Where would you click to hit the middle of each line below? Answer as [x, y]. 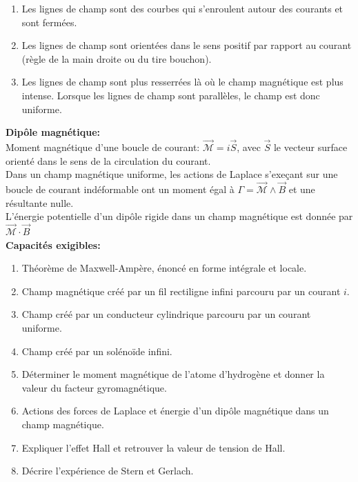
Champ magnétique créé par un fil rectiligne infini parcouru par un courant [181, 291]
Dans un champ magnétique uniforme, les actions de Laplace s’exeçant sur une [172, 174]
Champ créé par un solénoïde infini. [97, 351]
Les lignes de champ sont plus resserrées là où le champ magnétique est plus [182, 82]
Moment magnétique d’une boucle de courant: [103, 147]
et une [302, 189]
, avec [249, 147]
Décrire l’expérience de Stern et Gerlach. [108, 471]
